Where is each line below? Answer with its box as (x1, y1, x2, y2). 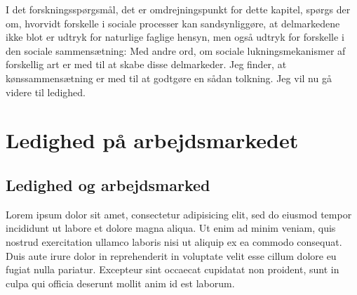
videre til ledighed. (6, 84, 86, 99)
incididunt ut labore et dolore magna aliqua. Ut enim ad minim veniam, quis (6, 221, 336, 235)
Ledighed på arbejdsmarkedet (6, 126, 299, 155)
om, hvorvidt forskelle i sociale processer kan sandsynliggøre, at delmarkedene (6, 15, 340, 30)
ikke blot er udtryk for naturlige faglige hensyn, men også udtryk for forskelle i (6, 29, 344, 44)
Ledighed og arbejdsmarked (6, 173, 210, 195)
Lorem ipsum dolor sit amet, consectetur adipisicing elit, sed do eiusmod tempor (6, 206, 352, 221)
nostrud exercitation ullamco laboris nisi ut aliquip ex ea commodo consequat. (6, 234, 342, 249)
